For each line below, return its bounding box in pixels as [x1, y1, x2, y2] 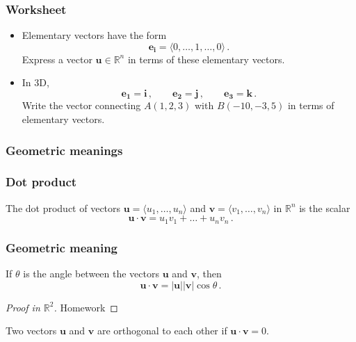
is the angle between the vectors [23, 266, 160, 280]
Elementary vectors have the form [22, 28, 167, 42]
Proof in [6, 300, 40, 314]
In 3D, [22, 75, 49, 90]
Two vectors [6, 323, 57, 338]
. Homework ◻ [54, 300, 118, 314]
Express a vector [22, 51, 92, 66]
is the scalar [299, 200, 350, 215]
